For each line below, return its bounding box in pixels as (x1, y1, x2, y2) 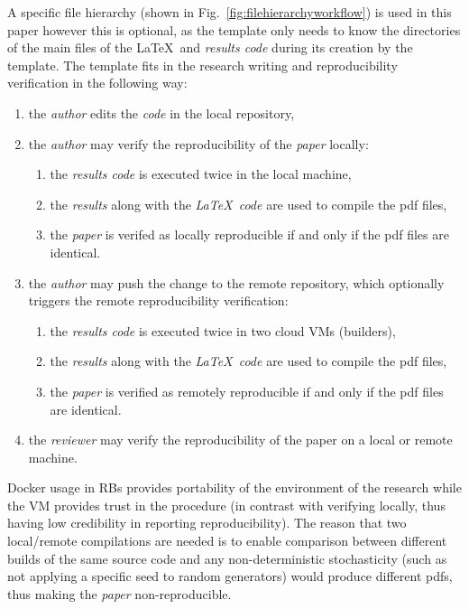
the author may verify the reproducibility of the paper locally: (28, 134, 369, 153)
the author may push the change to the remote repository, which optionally (28, 273, 445, 292)
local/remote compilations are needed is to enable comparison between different (7, 531, 447, 550)
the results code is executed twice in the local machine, (50, 164, 352, 183)
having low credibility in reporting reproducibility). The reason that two (7, 513, 407, 532)
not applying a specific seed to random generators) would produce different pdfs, (7, 567, 453, 586)
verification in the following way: (7, 73, 188, 92)
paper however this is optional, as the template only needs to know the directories (7, 20, 461, 39)
